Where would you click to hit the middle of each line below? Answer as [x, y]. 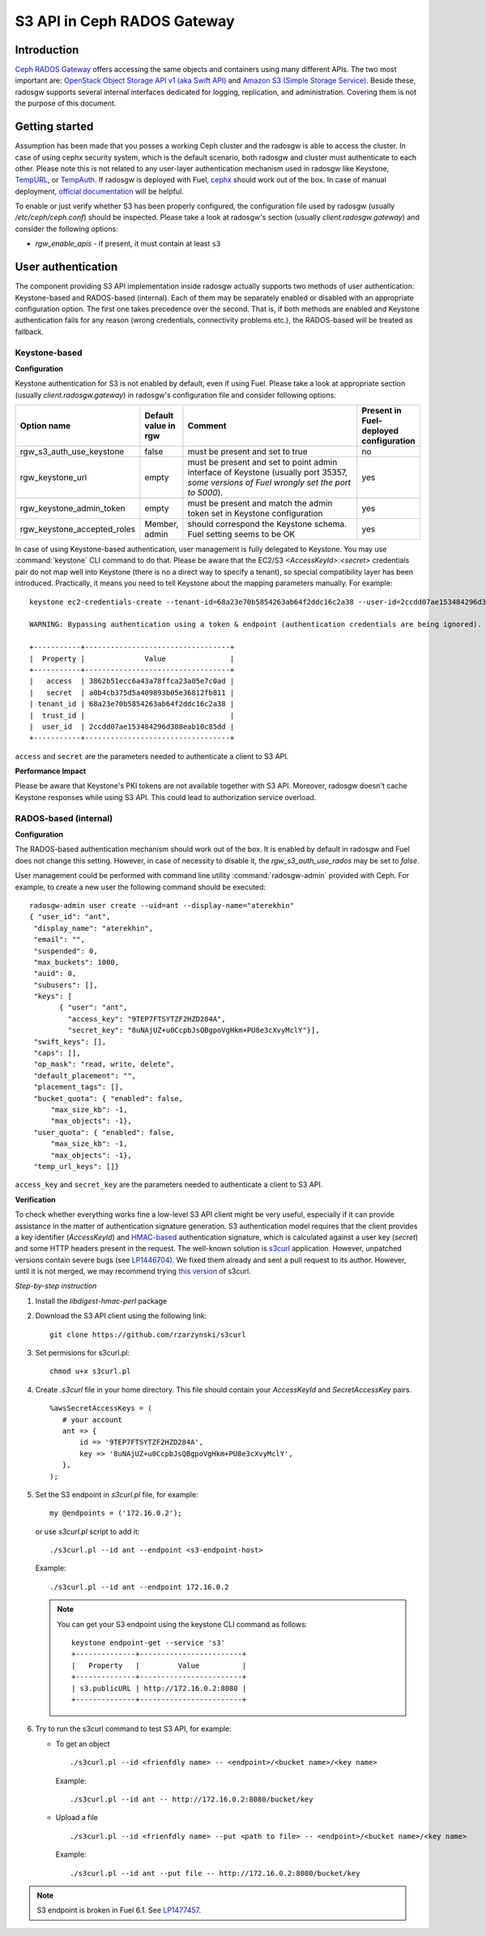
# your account [92, 1420]
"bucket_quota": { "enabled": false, [109, 1098]
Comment [207, 426]
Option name [45, 426]
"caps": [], [57, 1053]
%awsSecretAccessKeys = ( [101, 1408]
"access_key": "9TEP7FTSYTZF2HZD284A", [147, 1019]
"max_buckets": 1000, [77, 962]
